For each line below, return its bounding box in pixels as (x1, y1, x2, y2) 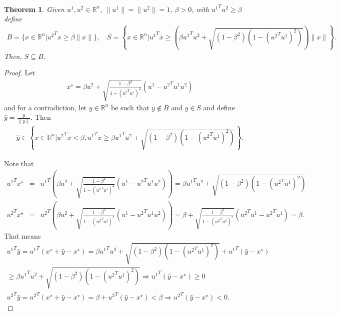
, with (191, 3, 209, 14)
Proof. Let (4, 67, 35, 78)
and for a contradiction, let (4, 102, 86, 112)
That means (4, 230, 41, 241)
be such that (110, 102, 149, 112)
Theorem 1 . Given (4, 3, 64, 14)
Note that (4, 158, 34, 168)
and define (203, 102, 235, 112)
